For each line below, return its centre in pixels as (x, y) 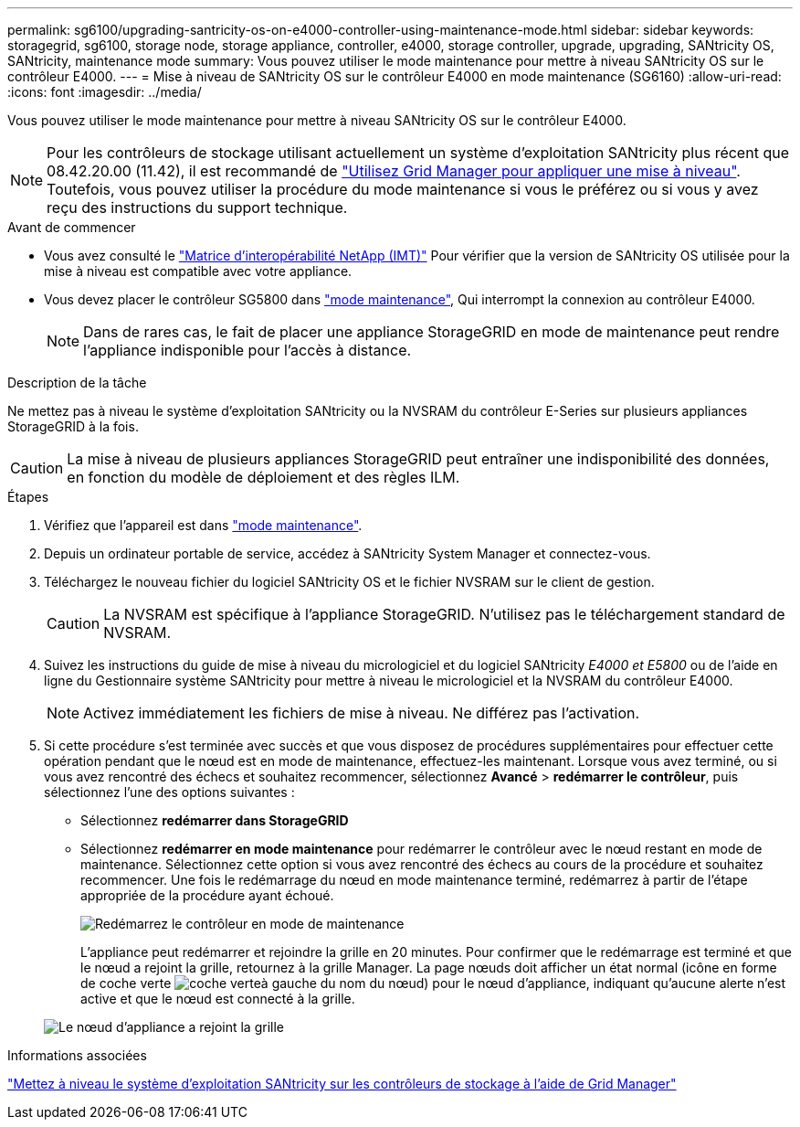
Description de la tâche (77, 383)
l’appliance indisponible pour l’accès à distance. (247, 350)
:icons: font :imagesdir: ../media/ (105, 92)
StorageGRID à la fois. (73, 426)
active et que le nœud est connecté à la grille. (218, 999)
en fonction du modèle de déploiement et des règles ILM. (263, 477)
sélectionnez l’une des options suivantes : (169, 792)
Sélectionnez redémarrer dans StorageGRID (215, 820)
